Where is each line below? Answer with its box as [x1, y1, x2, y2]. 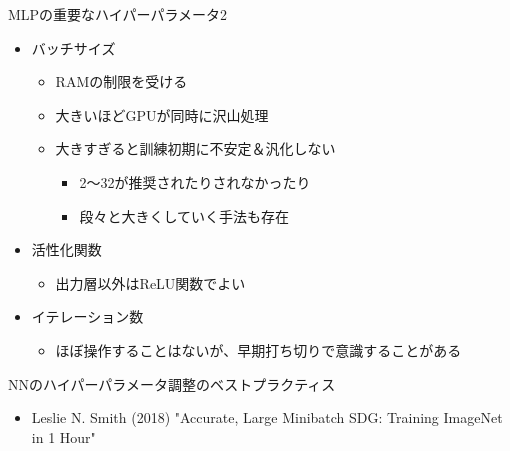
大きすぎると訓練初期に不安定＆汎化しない [55, 138, 336, 159]
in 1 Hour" [31, 426, 96, 447]
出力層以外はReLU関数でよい [55, 272, 246, 293]
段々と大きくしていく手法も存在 [79, 205, 289, 226]
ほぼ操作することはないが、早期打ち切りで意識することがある [55, 339, 462, 360]
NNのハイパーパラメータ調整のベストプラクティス [8, 373, 336, 394]
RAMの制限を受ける [55, 71, 188, 92]
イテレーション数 [31, 306, 144, 327]
